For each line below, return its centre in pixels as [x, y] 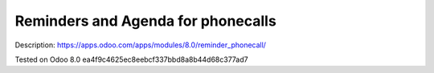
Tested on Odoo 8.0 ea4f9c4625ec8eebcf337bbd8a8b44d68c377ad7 [131, 59]
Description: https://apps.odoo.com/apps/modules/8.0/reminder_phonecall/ [141, 45]
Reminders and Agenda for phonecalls [145, 21]
